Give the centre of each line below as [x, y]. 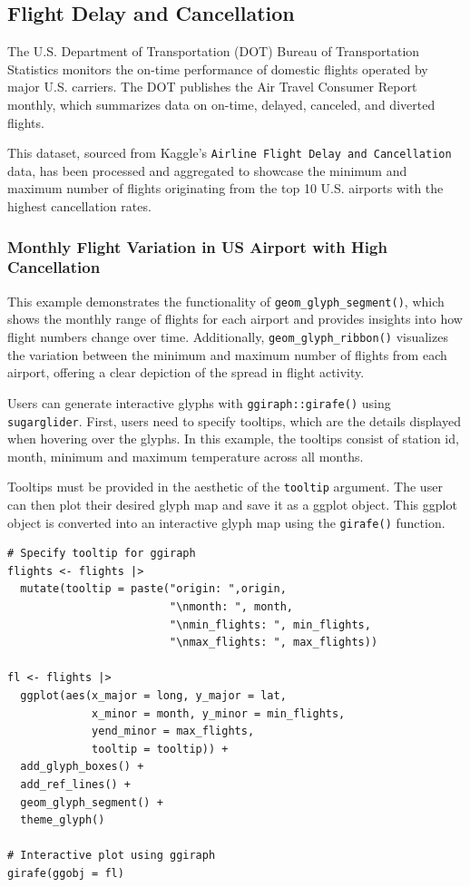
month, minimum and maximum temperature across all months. [186, 456]
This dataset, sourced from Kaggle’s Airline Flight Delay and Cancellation [230, 153]
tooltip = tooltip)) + [160, 749]
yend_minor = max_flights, [173, 731]
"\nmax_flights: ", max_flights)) [274, 643]
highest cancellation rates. [79, 206]
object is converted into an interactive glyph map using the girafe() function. [226, 522]
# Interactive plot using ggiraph [112, 856]
